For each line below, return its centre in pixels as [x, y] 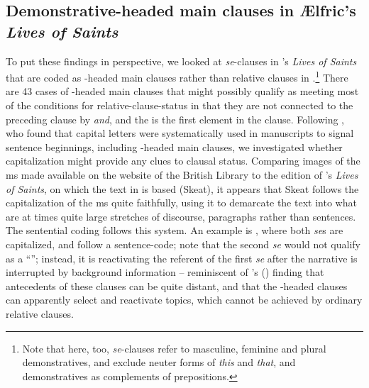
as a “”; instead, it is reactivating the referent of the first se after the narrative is [182, 258]
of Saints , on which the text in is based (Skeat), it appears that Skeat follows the [182, 188]
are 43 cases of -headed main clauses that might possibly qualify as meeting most [182, 91]
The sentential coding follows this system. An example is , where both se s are [175, 230]
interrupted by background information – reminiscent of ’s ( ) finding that [165, 272]
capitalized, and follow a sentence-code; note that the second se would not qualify [183, 244]
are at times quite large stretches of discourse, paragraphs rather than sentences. [181, 216]
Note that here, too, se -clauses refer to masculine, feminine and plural [174, 348]
